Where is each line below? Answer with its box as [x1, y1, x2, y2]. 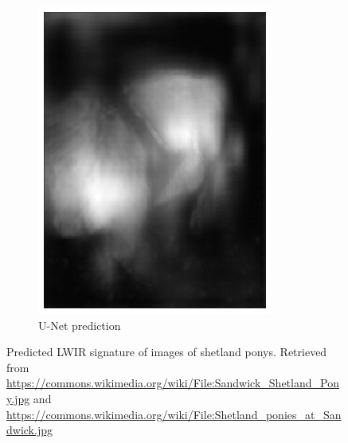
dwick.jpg [6, 421, 53, 438]
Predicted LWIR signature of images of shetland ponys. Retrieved [6, 343, 327, 360]
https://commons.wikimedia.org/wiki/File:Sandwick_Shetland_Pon [6, 374, 339, 391]
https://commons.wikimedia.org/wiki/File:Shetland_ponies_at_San [6, 406, 342, 422]
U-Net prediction [38, 316, 121, 333]
